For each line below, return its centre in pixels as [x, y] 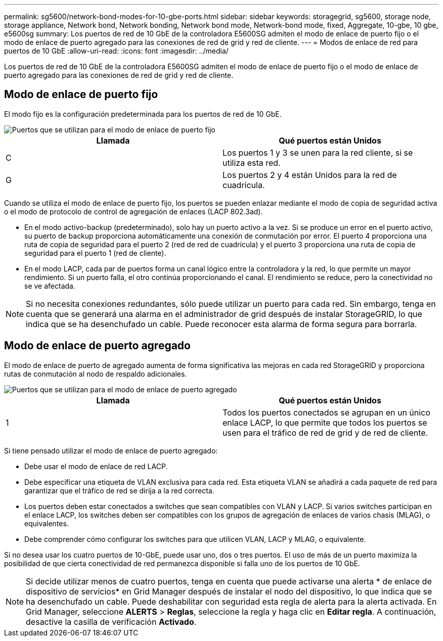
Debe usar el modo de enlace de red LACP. [96, 466]
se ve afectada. [50, 286]
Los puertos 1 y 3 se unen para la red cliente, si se [318, 152]
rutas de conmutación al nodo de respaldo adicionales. [96, 374]
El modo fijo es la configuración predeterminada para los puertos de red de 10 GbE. [143, 114]
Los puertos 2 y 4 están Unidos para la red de [310, 175]
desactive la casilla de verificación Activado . [111, 622]
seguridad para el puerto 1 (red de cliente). [95, 253]
